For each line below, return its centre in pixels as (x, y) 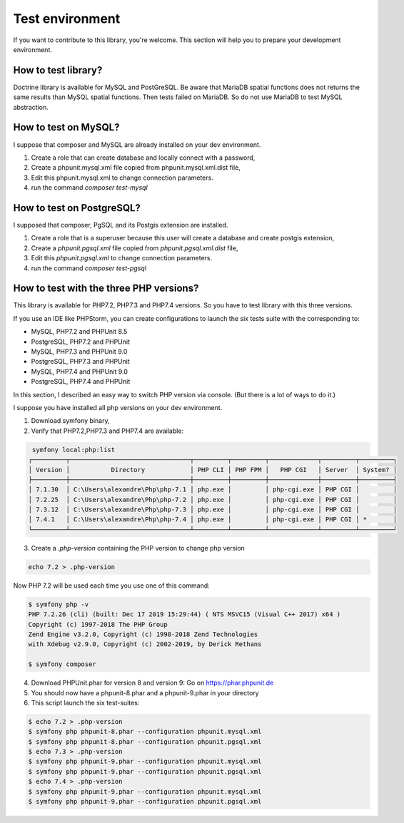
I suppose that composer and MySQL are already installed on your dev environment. (137, 144)
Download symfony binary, (70, 421)
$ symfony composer (62, 664)
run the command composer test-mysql (89, 188)
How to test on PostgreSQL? (77, 208)
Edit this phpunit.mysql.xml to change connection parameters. (122, 178)
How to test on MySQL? (66, 127)
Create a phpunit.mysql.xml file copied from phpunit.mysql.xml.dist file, (136, 168)
